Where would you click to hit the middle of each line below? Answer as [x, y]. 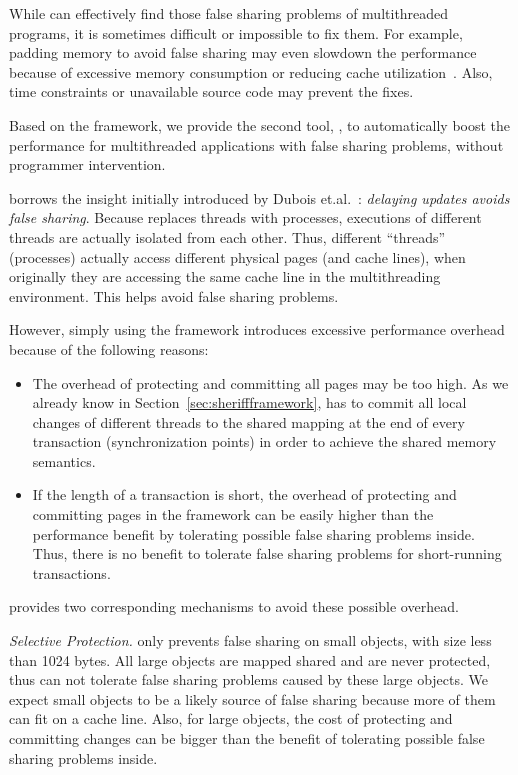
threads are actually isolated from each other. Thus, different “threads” [227, 236]
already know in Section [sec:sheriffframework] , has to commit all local [249, 402]
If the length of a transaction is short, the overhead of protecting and [244, 494]
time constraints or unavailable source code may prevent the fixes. [211, 91]
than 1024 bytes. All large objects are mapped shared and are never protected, [250, 659]
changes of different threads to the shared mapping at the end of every [248, 421]
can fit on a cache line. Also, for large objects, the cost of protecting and [231, 718]
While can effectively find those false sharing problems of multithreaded [229, 13]
